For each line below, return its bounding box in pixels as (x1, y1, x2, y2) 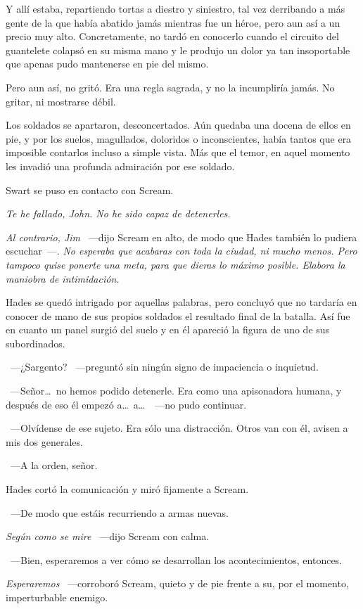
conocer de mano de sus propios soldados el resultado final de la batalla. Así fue (6, 308, 350, 323)
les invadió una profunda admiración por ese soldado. (6, 158, 235, 173)
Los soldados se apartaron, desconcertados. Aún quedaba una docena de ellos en (6, 117, 351, 132)
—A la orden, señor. (10, 458, 98, 473)
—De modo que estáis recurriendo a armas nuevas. (10, 505, 229, 520)
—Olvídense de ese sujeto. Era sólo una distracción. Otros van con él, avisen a (10, 421, 348, 435)
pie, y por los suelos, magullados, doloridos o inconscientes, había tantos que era (6, 131, 352, 146)
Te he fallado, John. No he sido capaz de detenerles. (6, 206, 231, 221)
